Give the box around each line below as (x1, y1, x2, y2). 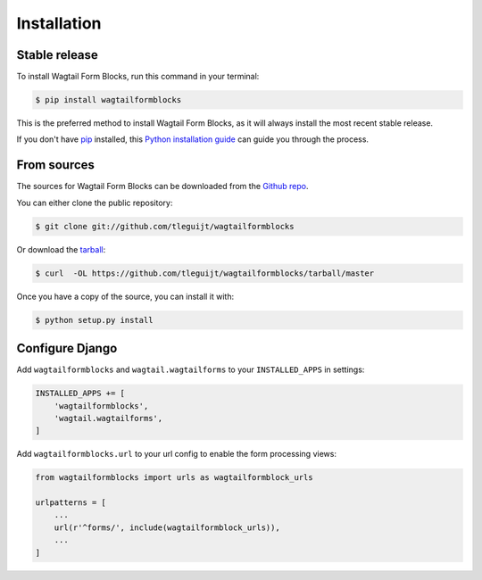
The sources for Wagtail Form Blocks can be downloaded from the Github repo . (16, 181, 309, 192)
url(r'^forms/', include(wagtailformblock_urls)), (54, 522, 280, 533)
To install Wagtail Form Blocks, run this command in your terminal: (16, 71, 260, 82)
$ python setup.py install (35, 315, 154, 325)
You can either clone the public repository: (16, 197, 173, 208)
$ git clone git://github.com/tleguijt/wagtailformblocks (35, 221, 295, 231)
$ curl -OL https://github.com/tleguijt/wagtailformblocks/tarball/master (35, 268, 375, 278)
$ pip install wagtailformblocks (35, 95, 182, 105)
